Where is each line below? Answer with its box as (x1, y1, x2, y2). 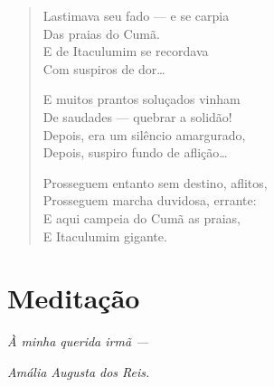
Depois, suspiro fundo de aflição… (43, 143, 228, 162)
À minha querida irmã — (7, 332, 149, 351)
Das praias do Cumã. (43, 24, 160, 42)
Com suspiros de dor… (43, 59, 165, 78)
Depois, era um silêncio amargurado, (43, 125, 246, 144)
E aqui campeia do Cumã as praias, (43, 208, 241, 227)
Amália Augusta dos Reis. (7, 362, 150, 381)
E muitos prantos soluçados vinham (43, 90, 241, 109)
